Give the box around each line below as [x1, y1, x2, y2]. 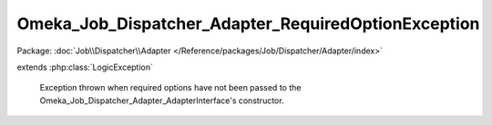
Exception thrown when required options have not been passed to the [39, 82, 302, 93]
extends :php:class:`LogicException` [16, 62, 154, 72]
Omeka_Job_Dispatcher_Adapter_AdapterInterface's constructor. [39, 95, 284, 106]
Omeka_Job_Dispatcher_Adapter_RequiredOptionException [16, 14, 480, 34]
